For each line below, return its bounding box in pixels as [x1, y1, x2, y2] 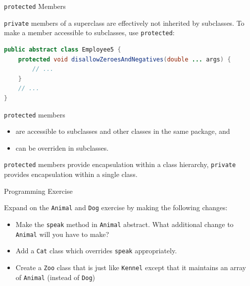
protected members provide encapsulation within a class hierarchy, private [4, 159, 236, 170]
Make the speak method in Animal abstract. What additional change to [15, 219, 234, 229]
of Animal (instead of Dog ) [15, 272, 95, 282]
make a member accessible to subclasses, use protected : [4, 27, 175, 38]
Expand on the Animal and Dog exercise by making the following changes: [4, 202, 228, 213]
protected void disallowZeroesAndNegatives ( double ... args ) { [18, 56, 231, 63]
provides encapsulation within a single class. [4, 169, 138, 179]
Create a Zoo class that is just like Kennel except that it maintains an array [15, 262, 246, 272]
